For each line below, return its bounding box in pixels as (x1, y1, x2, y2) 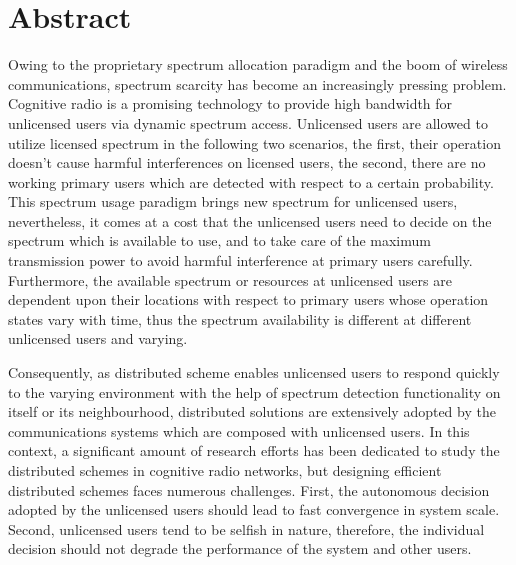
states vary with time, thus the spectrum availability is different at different (8, 308, 472, 329)
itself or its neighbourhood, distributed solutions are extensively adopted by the (8, 401, 496, 422)
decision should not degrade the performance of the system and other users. (8, 538, 472, 559)
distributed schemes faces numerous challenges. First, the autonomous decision (8, 479, 490, 500)
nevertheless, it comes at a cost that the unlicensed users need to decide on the (8, 210, 492, 231)
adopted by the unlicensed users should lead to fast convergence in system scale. (8, 499, 500, 520)
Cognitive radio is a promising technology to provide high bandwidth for (8, 93, 453, 114)
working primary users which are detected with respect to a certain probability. (8, 171, 494, 192)
